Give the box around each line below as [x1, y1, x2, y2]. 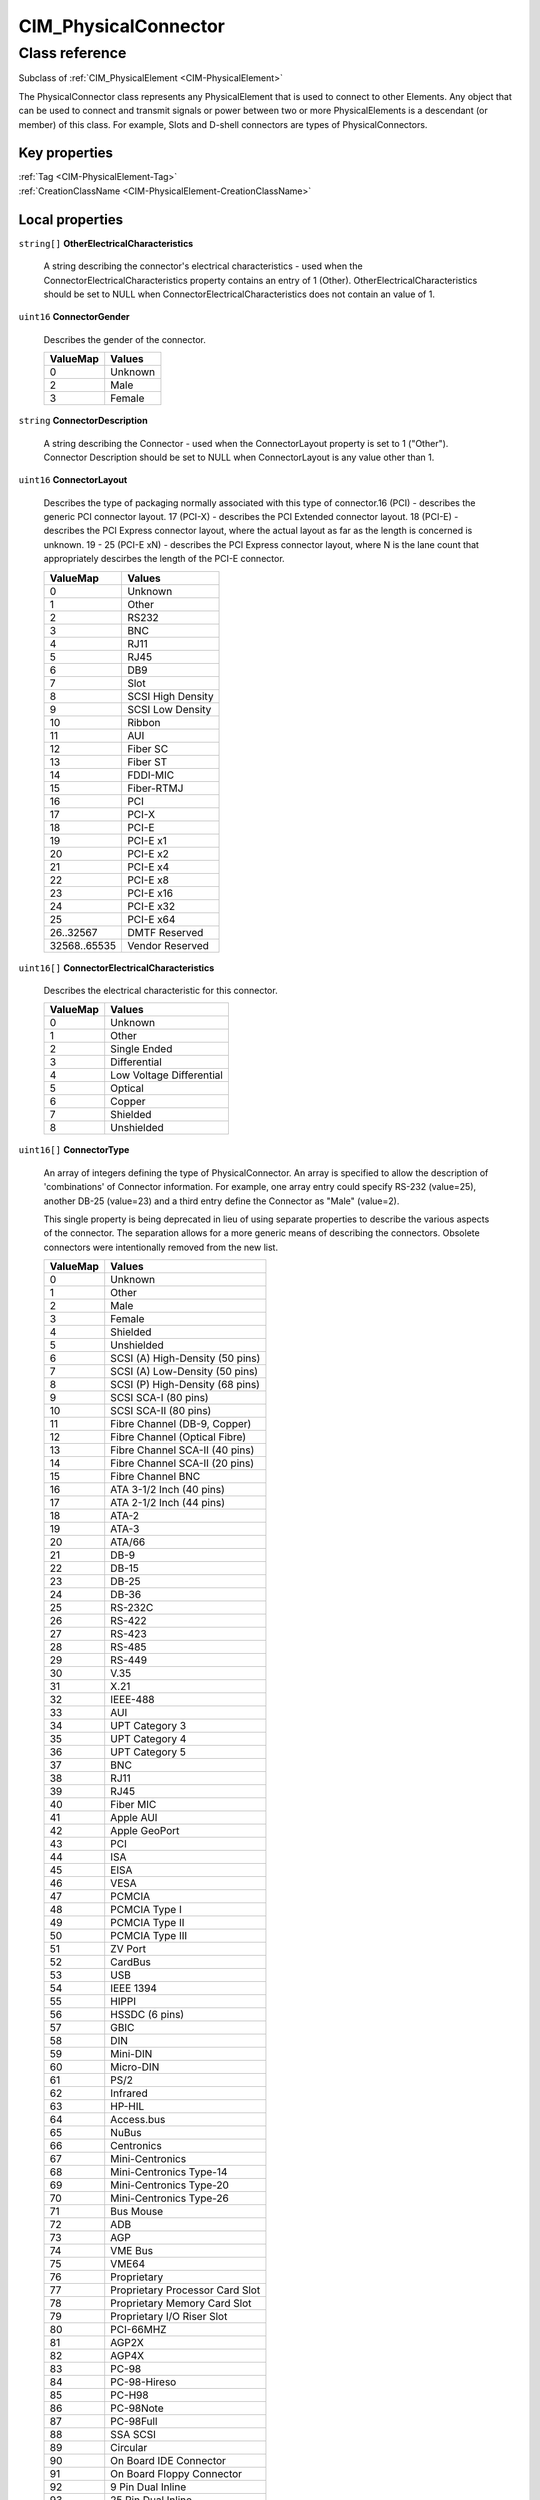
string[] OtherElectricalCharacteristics [18, 237, 194, 249]
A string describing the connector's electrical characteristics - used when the [43, 260, 364, 272]
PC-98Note [110, 2401, 164, 2415]
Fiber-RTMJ [126, 781, 184, 795]
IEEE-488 [110, 1693, 155, 1707]
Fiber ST [126, 755, 168, 769]
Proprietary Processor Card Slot [110, 2283, 261, 2297]
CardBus [110, 1955, 152, 1969]
